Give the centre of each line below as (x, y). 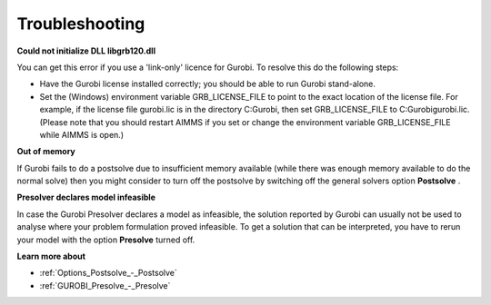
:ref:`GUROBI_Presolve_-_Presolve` (105, 285)
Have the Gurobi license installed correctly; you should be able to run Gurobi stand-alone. (208, 84)
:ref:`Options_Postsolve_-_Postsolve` (108, 273)
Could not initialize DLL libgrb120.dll (86, 51)
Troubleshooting (81, 24)
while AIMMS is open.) (82, 134)
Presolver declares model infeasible (86, 197)
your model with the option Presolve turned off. (106, 240)
